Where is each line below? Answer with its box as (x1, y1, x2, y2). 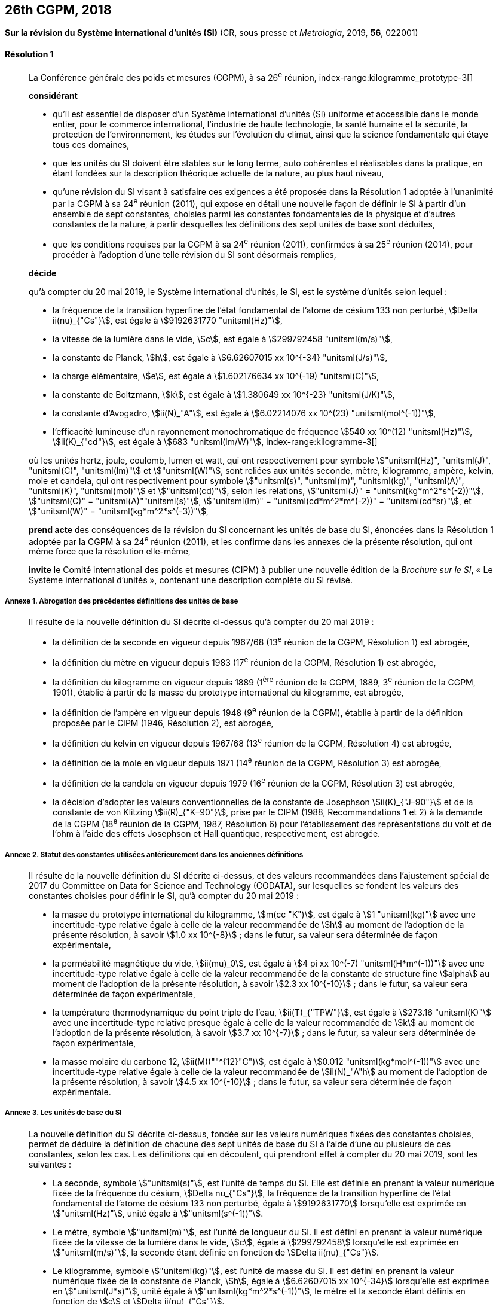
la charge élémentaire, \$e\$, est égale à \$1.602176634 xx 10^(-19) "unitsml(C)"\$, (53, 370, 379, 381)
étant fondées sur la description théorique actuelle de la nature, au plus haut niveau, (53, 168, 384, 179)
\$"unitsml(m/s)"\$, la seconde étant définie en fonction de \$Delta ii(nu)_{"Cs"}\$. (53, 1247, 379, 1257)
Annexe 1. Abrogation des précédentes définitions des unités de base (5, 596, 238, 605)
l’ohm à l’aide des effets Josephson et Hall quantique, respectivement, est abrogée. (53, 828, 381, 839)
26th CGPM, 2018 (5, 2, 112, 17)
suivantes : (29, 1159, 71, 1169)
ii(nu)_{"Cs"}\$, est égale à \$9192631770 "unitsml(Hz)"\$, (53, 315, 283, 325)
